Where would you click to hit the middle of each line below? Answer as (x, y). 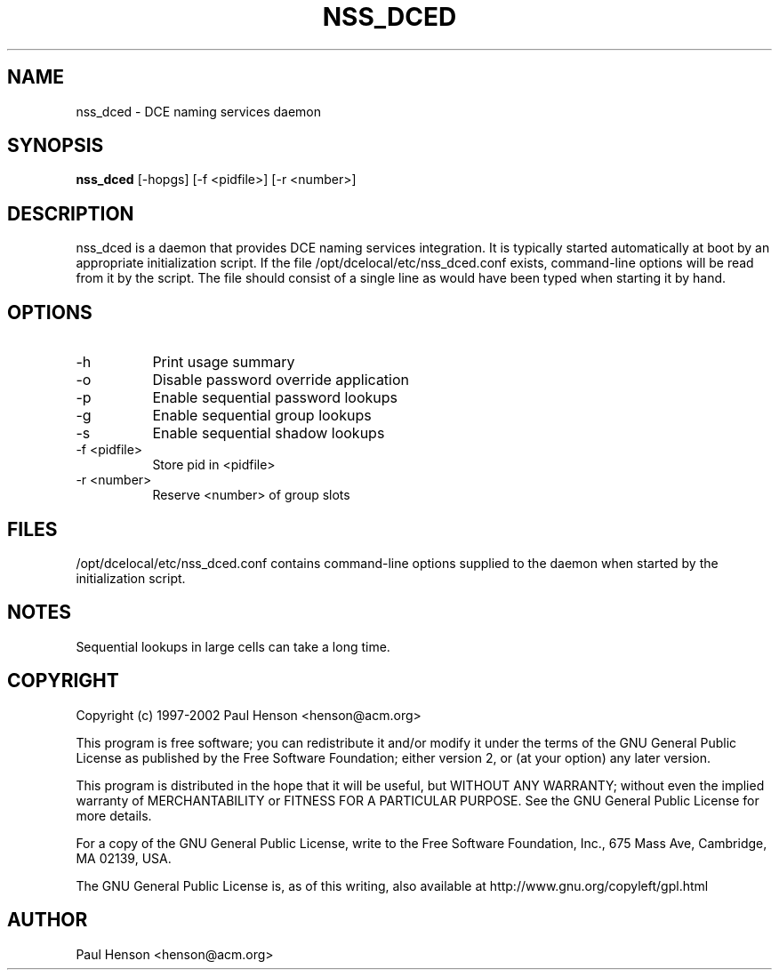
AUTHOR (48, 920)
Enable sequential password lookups (275, 398)
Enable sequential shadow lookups (269, 433)
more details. (114, 815)
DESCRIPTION (71, 213)
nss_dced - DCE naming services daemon (199, 111)
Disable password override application (281, 380)
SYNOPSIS (56, 146)
